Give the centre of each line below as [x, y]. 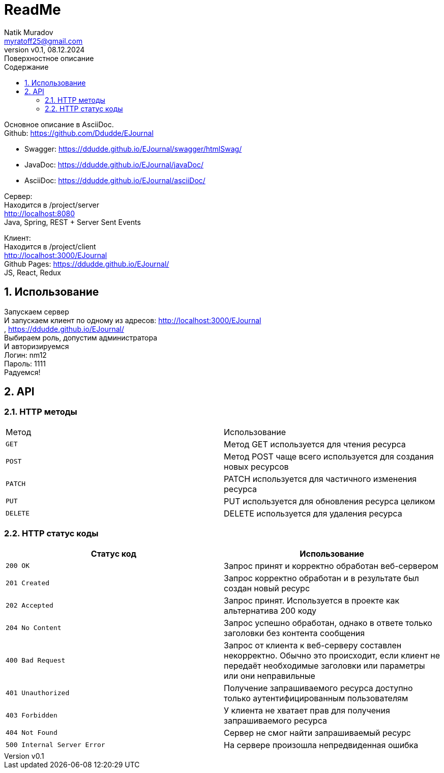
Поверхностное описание [49, 58]
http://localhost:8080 [39, 213]
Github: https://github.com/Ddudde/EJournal [79, 133]
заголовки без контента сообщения [294, 633]
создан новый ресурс [267, 588]
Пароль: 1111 [25, 363]
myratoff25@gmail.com [43, 41]
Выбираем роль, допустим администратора [81, 337]
